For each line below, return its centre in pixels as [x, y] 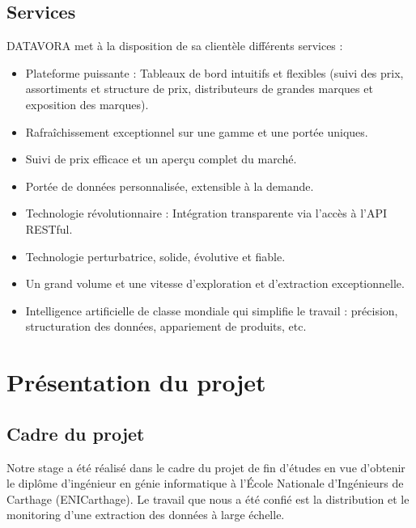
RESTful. [49, 228]
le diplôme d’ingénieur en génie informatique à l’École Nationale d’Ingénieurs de [205, 483]
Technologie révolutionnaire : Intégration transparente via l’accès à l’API [206, 213]
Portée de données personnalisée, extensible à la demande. [170, 186]
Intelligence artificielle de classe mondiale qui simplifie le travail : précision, [212, 310]
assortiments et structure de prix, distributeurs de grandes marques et [199, 89]
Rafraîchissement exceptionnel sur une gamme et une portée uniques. [197, 131]
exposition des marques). [87, 104]
